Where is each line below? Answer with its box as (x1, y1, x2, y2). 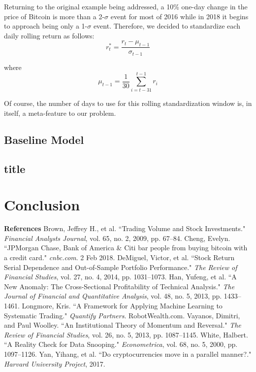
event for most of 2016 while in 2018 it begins (110, 11, 249, 21)
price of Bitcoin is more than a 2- (4, 11, 105, 21)
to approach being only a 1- (4, 21, 88, 31)
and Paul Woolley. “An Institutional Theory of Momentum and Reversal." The (4, 320, 241, 330)
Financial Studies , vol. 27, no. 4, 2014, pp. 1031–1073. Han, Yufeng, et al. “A (4, 271, 237, 282)
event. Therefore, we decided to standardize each (93, 21, 240, 31)
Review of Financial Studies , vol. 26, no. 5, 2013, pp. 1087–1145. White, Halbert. (4, 329, 248, 339)
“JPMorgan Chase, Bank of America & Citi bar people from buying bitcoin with (4, 242, 248, 253)
